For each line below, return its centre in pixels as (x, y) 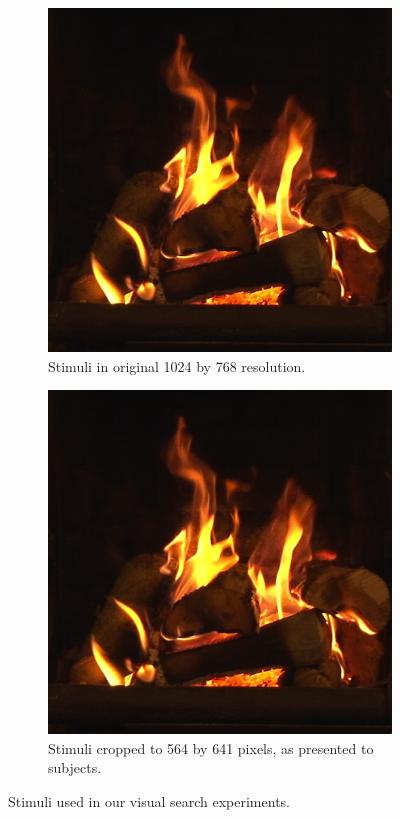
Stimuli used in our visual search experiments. (149, 800)
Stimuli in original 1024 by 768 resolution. (177, 365)
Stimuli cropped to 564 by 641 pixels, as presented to (211, 747)
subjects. (75, 767)
